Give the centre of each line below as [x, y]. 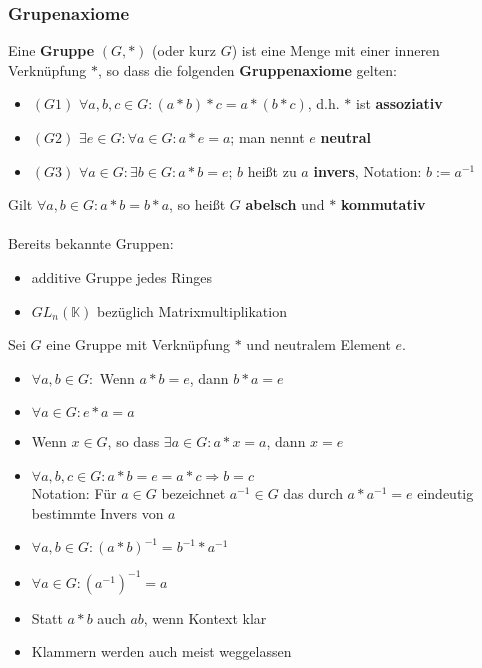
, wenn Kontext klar [205, 617]
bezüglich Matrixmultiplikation [192, 310]
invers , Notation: [367, 170]
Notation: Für [74, 492]
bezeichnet [193, 492]
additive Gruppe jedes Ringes [121, 276]
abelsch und [285, 204]
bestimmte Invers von [97, 512]
